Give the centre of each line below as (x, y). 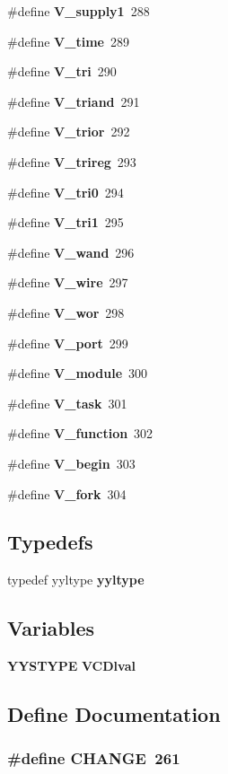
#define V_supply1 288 (79, 11)
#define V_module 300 (78, 373)
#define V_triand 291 (74, 101)
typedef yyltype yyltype (76, 580)
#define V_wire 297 (68, 282)
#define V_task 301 (67, 403)
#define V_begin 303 (71, 463)
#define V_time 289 (68, 41)
